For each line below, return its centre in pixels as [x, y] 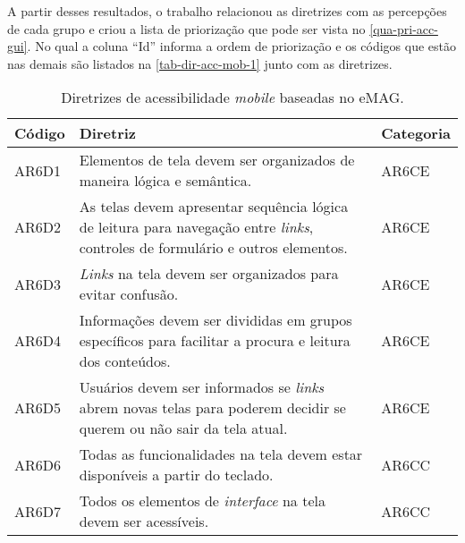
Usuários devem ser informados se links [202, 387]
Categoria [416, 133]
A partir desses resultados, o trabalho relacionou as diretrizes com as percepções [227, 11]
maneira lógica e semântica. [165, 181]
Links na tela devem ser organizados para [209, 274]
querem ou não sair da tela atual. [183, 428]
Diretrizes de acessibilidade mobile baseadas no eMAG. [232, 98]
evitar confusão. [129, 294]
